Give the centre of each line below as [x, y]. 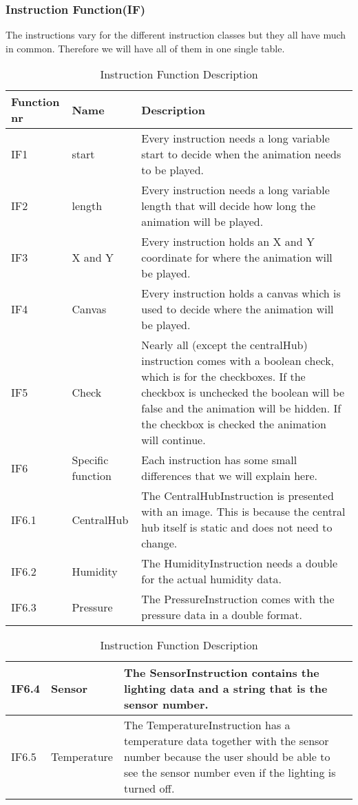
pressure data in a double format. [222, 615]
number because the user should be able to [227, 757]
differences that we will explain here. [230, 476]
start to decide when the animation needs [241, 154]
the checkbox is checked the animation [234, 424]
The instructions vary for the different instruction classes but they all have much [176, 35]
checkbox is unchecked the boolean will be [243, 393]
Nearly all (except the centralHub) [224, 345]
